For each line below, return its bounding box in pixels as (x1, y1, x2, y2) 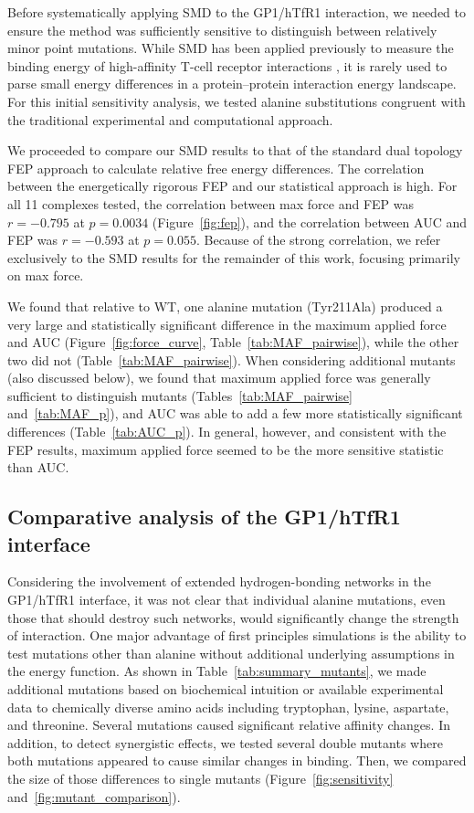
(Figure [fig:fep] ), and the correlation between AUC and (152, 212, 467, 231)
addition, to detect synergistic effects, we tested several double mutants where (7, 733, 443, 752)
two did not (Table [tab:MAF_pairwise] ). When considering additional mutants (7, 350, 456, 369)
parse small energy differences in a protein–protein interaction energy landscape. (7, 74, 457, 93)
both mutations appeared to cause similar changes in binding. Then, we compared (7, 751, 467, 770)
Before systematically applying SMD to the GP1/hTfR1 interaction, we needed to (7, 3, 466, 21)
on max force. (7, 266, 84, 285)
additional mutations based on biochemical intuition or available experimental (7, 680, 444, 698)
